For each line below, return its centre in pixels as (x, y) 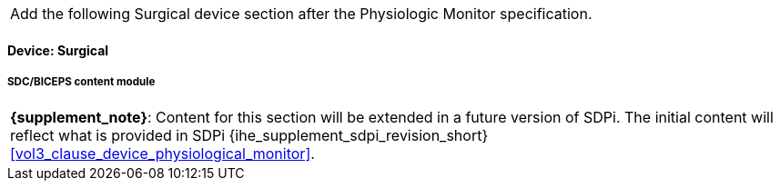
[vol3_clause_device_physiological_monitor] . (162, 154)
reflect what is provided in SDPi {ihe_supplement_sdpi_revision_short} (249, 136)
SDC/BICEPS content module (81, 82)
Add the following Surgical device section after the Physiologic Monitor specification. (301, 14)
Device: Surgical (58, 50)
